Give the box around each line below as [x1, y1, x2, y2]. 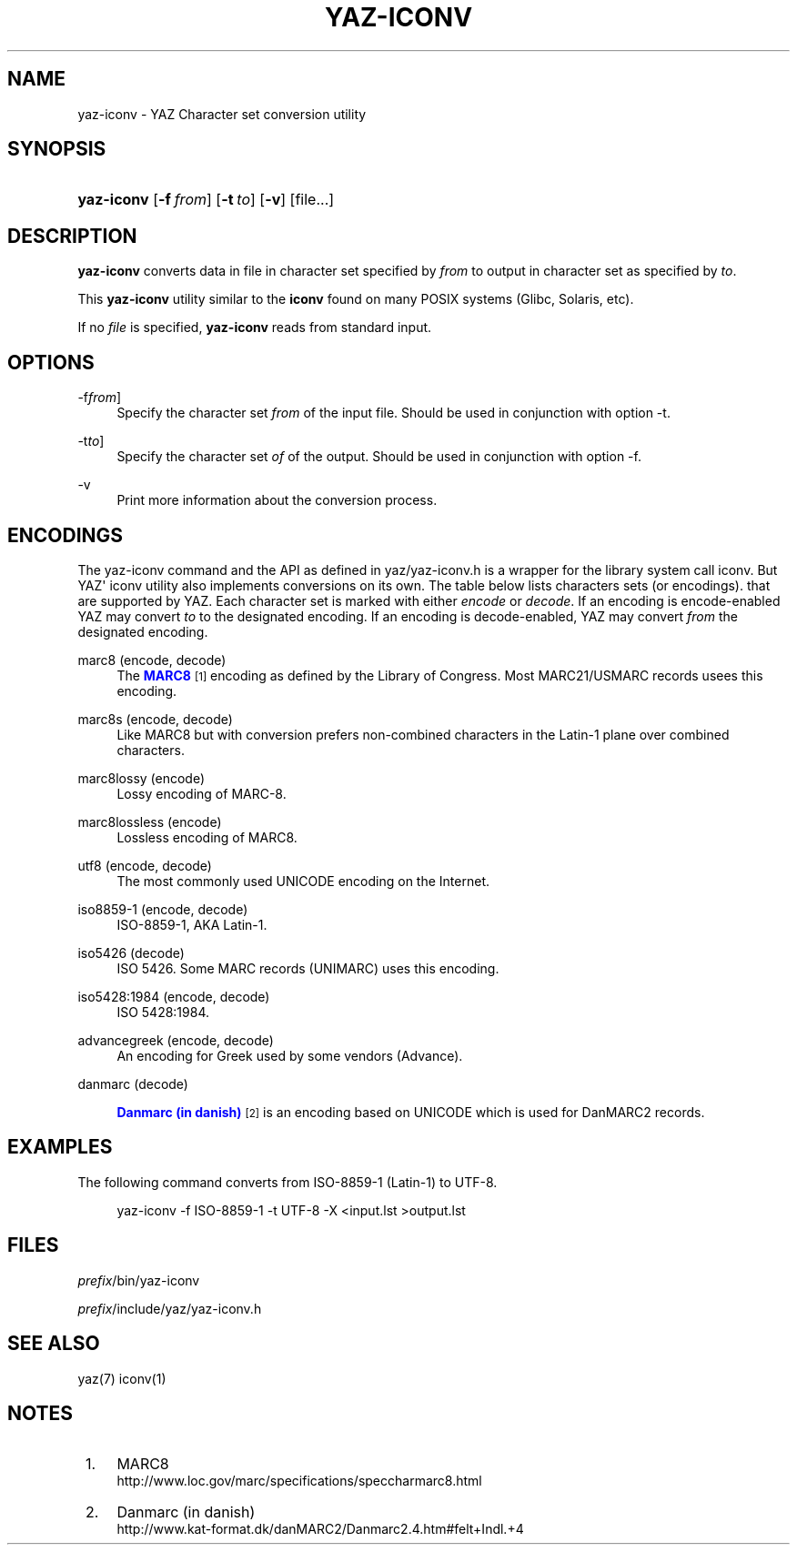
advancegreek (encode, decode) [77, 1032, 274, 1048]
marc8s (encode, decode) [77, 710, 233, 727]
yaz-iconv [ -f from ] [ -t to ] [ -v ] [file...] [77, 190, 335, 209]
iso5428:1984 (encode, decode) [77, 988, 270, 1004]
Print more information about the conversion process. [116, 492, 438, 509]
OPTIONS [7, 350, 95, 374]
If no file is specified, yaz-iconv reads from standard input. [77, 319, 432, 336]
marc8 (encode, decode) [77, 651, 227, 668]
